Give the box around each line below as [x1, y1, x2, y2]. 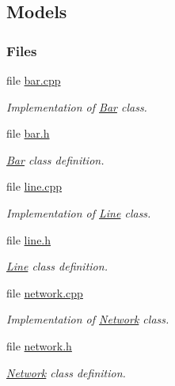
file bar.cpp [6, 72, 61, 88]
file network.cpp [6, 284, 83, 301]
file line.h [6, 231, 51, 248]
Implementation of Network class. [6, 311, 169, 327]
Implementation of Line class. [6, 204, 151, 221]
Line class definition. [6, 258, 108, 274]
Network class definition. [6, 364, 126, 380]
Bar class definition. [6, 151, 105, 168]
